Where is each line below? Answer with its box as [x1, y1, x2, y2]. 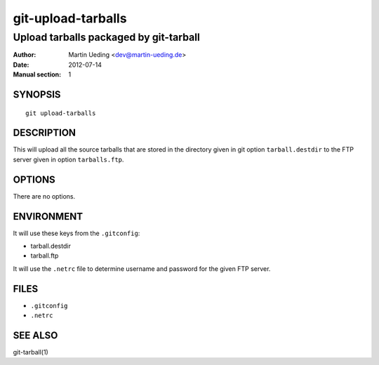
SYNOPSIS [13, 88, 61, 100]
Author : [13, 51, 36, 59]
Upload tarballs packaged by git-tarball [13, 31, 200, 44]
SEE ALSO [13, 329, 58, 341]
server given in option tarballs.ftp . [13, 155, 124, 164]
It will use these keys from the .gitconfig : [13, 229, 140, 237]
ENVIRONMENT [13, 211, 84, 223]
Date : [13, 60, 29, 69]
